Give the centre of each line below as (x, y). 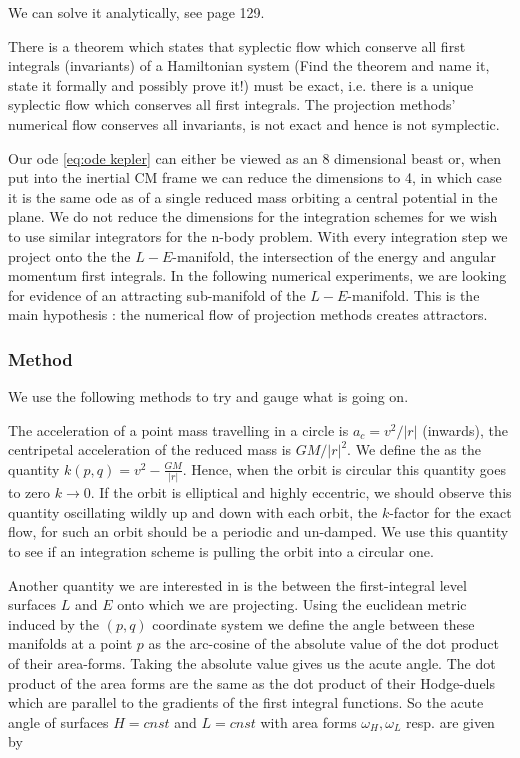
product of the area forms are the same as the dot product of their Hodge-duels (252, 682)
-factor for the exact (450, 511)
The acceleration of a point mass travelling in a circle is (178, 429)
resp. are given (450, 721)
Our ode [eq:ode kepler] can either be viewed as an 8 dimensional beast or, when (255, 157)
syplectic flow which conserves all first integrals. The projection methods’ (232, 104)
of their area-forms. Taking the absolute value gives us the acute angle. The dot (252, 662)
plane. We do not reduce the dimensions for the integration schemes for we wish (253, 216)
